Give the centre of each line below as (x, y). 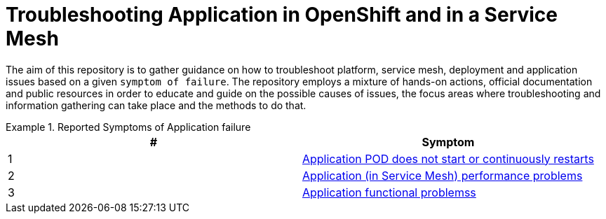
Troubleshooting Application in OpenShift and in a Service (282, 15)
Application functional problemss (389, 192)
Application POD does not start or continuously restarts (448, 158)
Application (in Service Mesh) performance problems (442, 175)
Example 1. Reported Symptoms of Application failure (128, 127)
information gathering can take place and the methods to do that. (156, 105)
